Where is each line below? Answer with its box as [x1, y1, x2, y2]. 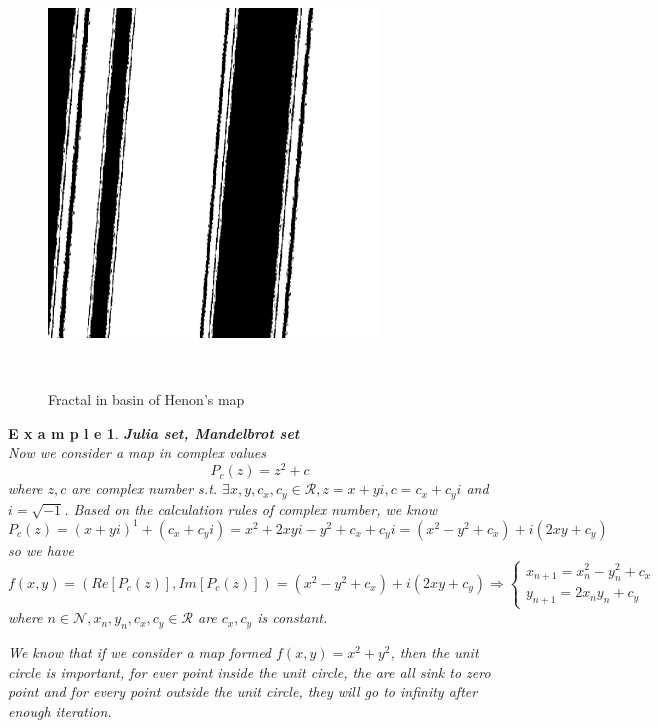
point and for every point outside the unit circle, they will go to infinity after [8, 681, 478, 702]
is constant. [257, 607, 328, 628]
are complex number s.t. [71, 478, 218, 499]
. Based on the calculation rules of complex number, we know [64, 498, 437, 519]
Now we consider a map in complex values [8, 442, 266, 463]
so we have [8, 539, 74, 560]
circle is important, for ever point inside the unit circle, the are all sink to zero [8, 661, 491, 682]
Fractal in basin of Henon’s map [48, 389, 245, 410]
